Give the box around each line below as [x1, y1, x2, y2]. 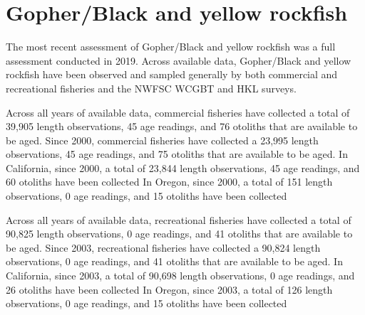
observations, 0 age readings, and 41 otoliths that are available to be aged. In [6, 254, 343, 269]
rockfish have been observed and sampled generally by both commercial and [6, 67, 338, 82]
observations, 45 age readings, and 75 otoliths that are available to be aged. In [6, 146, 348, 161]
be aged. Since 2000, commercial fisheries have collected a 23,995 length [6, 132, 319, 147]
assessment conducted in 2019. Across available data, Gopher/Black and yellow [6, 53, 351, 68]
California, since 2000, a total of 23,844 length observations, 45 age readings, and [6, 160, 360, 175]
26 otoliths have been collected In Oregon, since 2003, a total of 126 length [6, 282, 333, 297]
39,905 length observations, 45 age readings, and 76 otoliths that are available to [6, 119, 358, 134]
